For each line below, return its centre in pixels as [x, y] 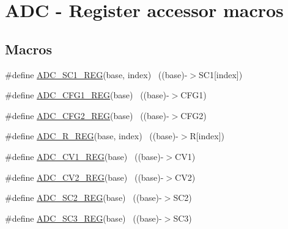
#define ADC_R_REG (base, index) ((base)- [92, 136]
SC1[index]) [221, 74]
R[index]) [207, 136]
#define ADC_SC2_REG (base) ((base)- [83, 198]
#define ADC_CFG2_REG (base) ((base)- [87, 115]
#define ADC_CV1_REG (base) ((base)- [84, 156]
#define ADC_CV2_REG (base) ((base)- [84, 177]
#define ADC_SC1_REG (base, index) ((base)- [96, 74]
